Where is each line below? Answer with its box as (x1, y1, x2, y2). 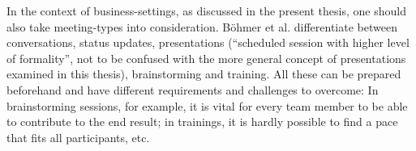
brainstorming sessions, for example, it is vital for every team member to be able (6, 97, 408, 114)
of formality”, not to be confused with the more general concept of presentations (6, 49, 406, 66)
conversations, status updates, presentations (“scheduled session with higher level (6, 34, 410, 51)
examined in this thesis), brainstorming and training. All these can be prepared (6, 65, 401, 82)
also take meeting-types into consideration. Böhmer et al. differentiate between (6, 18, 397, 35)
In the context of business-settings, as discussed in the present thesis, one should (6, 2, 406, 19)
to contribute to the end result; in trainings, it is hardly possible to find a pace (6, 113, 398, 130)
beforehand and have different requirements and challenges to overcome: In (6, 81, 379, 98)
